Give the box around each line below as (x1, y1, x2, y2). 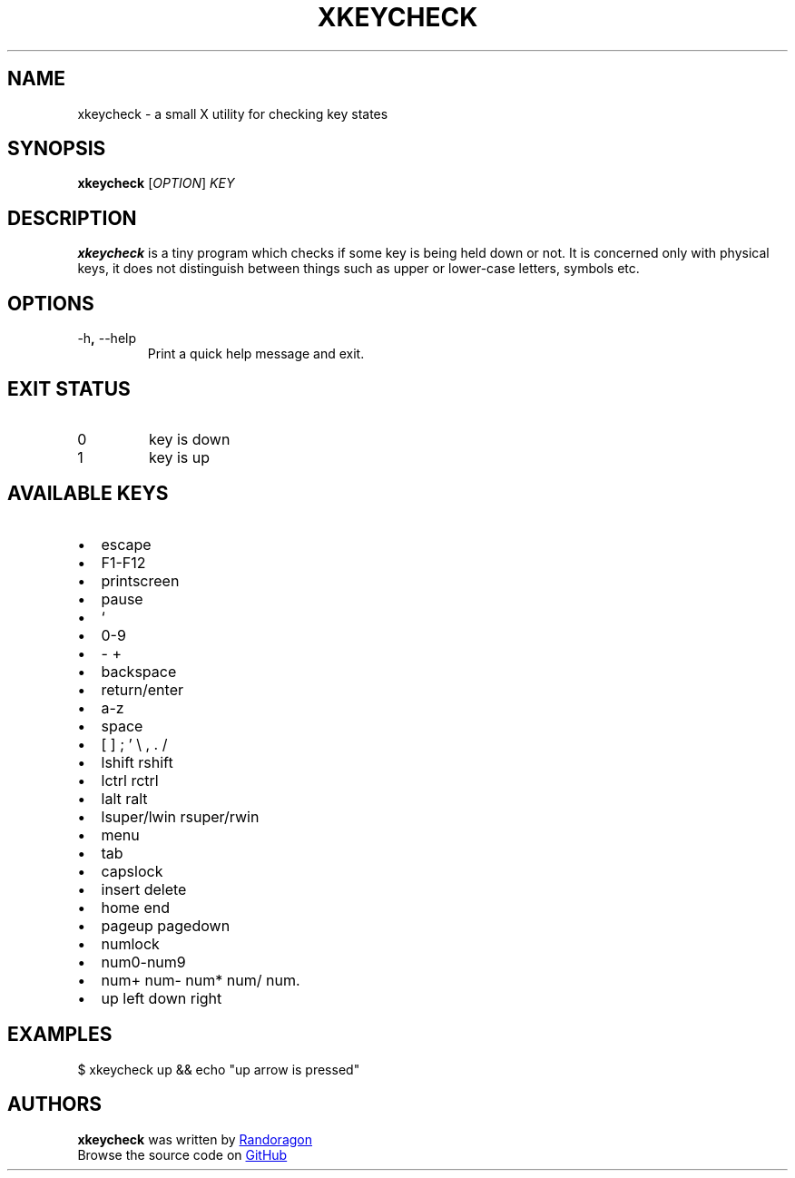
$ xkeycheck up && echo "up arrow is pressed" (77, 1061, 360, 1077)
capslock (101, 861, 163, 880)
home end (101, 898, 170, 917)
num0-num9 (101, 952, 186, 971)
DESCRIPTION (7, 206, 137, 230)
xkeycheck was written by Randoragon (77, 1131, 313, 1147)
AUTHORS (7, 1093, 103, 1116)
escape (101, 535, 152, 554)
